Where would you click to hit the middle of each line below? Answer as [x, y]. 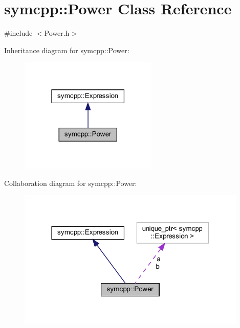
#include [18, 33]
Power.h [57, 33]
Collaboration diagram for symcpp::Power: [71, 183]
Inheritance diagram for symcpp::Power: [67, 50]
